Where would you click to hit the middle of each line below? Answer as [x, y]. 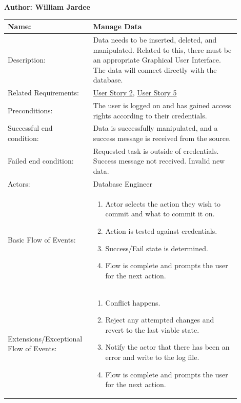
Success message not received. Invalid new [159, 161]
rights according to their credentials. [150, 115]
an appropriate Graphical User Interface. [157, 60]
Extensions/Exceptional [45, 338]
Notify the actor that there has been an [167, 347]
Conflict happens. [133, 302]
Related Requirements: [43, 93]
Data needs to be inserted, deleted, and [155, 39]
